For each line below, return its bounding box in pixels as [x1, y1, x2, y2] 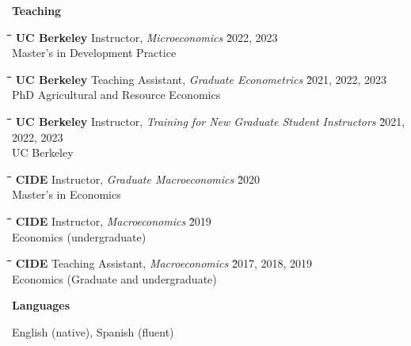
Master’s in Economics [12, 186, 121, 203]
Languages [12, 297, 70, 314]
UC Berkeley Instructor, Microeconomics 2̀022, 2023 [15, 29, 278, 45]
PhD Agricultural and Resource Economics [12, 86, 221, 103]
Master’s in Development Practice [12, 44, 177, 61]
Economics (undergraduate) [12, 228, 147, 245]
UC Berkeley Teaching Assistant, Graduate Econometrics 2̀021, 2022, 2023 [15, 70, 387, 87]
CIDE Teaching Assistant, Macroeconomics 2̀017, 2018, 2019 [15, 255, 313, 272]
